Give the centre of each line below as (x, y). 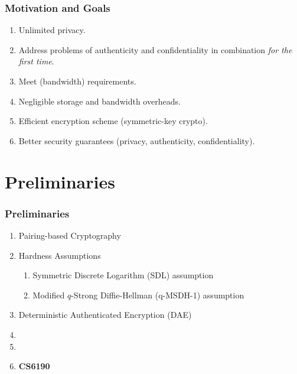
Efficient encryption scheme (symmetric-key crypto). (113, 121)
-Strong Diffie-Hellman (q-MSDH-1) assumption (158, 295)
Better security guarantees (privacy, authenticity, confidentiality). (137, 140)
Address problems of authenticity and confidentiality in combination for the (155, 49)
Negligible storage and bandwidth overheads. (99, 101)
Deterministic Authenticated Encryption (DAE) (105, 315)
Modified (49, 295)
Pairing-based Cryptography (70, 235)
